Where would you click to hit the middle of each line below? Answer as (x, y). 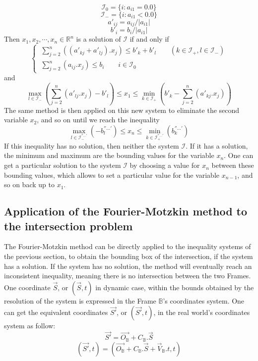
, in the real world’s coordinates (202, 312)
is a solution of (98, 39)
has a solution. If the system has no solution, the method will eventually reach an (128, 266)
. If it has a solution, (217, 145)
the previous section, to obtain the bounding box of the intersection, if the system (129, 256)
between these (233, 165)
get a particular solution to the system (63, 165)
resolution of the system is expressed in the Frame (80, 300)
